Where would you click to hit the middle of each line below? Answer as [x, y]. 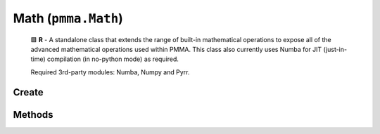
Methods [33, 115]
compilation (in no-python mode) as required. [113, 59]
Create [28, 92]
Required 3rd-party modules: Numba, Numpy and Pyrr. [110, 72]
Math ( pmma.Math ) [68, 18]
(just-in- [335, 49]
